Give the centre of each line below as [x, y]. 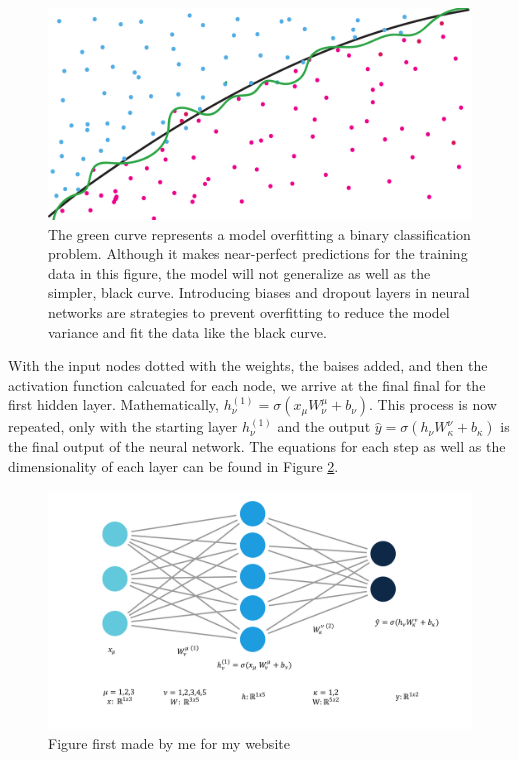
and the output [324, 426]
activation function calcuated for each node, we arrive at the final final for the [247, 384]
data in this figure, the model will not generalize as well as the [239, 272]
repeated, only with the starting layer [123, 426]
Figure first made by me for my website [169, 742]
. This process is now [433, 404]
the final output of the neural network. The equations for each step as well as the [257, 446]
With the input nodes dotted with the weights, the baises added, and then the [248, 365]
